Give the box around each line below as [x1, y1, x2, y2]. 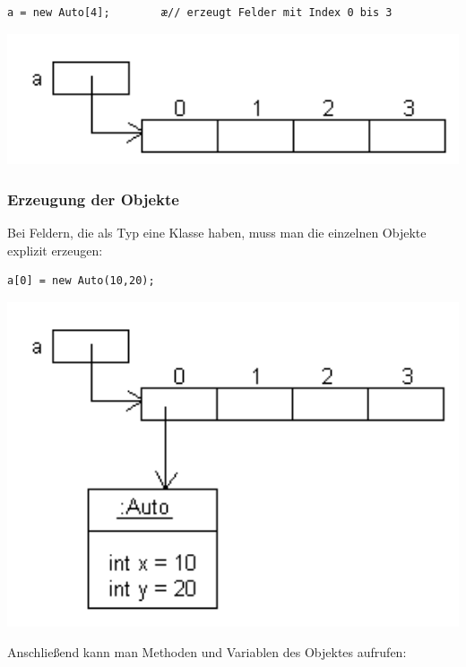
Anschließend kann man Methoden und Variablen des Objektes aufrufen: [7, 642, 407, 661]
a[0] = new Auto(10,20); [7, 274, 155, 288]
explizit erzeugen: [7, 240, 103, 259]
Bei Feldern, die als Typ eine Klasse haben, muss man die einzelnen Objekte [7, 223, 427, 242]
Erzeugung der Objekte [7, 187, 179, 210]
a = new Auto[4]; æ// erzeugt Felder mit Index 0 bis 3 [7, 6, 393, 19]
